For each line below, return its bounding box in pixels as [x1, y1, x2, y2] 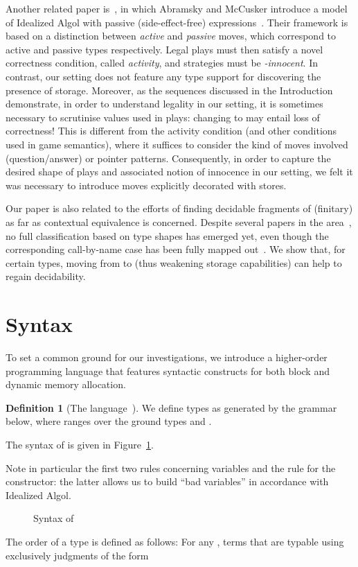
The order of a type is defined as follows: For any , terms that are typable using [6, 534, 344, 548]
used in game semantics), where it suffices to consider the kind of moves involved [6, 137, 348, 151]
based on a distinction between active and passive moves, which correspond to [6, 28, 337, 43]
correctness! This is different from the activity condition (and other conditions [6, 123, 337, 138]
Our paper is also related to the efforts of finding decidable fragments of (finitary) [6, 201, 353, 216]
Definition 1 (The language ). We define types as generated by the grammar [6, 400, 337, 415]
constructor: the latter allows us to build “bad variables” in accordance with [6, 474, 329, 489]
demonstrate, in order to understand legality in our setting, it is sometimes [6, 96, 323, 111]
